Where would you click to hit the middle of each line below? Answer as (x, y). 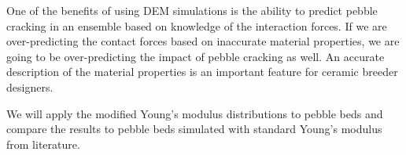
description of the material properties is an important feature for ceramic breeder (202, 72)
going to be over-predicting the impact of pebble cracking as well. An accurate (196, 56)
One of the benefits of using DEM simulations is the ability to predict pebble (192, 10)
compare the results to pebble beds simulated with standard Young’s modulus (194, 129)
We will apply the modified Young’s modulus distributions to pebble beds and (195, 113)
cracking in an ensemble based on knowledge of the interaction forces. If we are (197, 25)
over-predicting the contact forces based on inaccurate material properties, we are (203, 41)
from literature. (43, 144)
